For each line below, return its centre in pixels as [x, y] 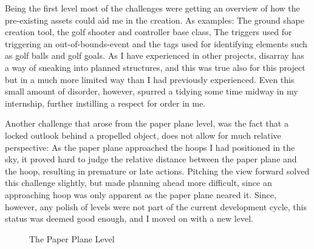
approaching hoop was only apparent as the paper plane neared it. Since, [141, 194]
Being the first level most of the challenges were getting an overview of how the [152, 8]
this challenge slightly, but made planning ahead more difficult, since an [138, 183]
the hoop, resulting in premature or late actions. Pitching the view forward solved [157, 171]
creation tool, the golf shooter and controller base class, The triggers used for [148, 32]
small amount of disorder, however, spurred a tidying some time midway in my [152, 91]
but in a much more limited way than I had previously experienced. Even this [150, 79]
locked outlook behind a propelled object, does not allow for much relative [143, 135]
